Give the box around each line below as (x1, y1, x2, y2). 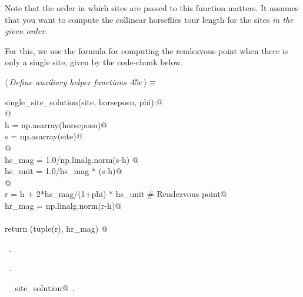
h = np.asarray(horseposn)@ (5, 118, 108, 131)
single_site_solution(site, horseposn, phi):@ (5, 95, 163, 108)
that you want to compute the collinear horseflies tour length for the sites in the (5, 13, 294, 25)
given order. (5, 25, 48, 37)
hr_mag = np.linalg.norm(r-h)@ (5, 199, 122, 211)
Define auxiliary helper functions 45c (9, 75, 143, 88)
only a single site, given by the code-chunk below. (5, 56, 184, 68)
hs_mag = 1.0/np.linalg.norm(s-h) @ (5, 153, 139, 165)
